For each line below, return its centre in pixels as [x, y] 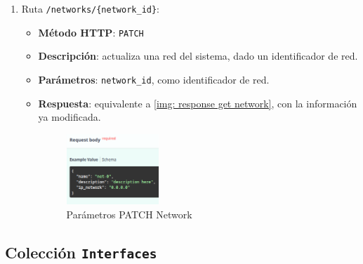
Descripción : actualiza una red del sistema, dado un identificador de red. [198, 56]
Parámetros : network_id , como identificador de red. [154, 79]
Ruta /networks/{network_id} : [91, 8]
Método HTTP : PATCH [91, 32]
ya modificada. [70, 117]
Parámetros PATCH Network [129, 214]
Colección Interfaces [81, 252]
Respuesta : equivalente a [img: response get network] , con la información [198, 103]
